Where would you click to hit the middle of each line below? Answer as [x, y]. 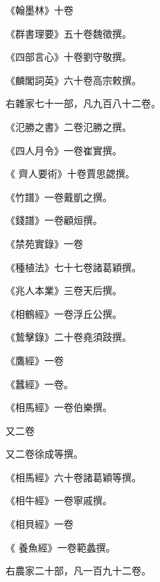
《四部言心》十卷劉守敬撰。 [69, 57]
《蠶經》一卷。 [39, 383]
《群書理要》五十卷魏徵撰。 [69, 33]
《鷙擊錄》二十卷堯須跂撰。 [69, 337]
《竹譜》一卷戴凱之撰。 [59, 196]
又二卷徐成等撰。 [44, 454]
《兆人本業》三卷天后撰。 [64, 290]
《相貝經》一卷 [39, 524]
